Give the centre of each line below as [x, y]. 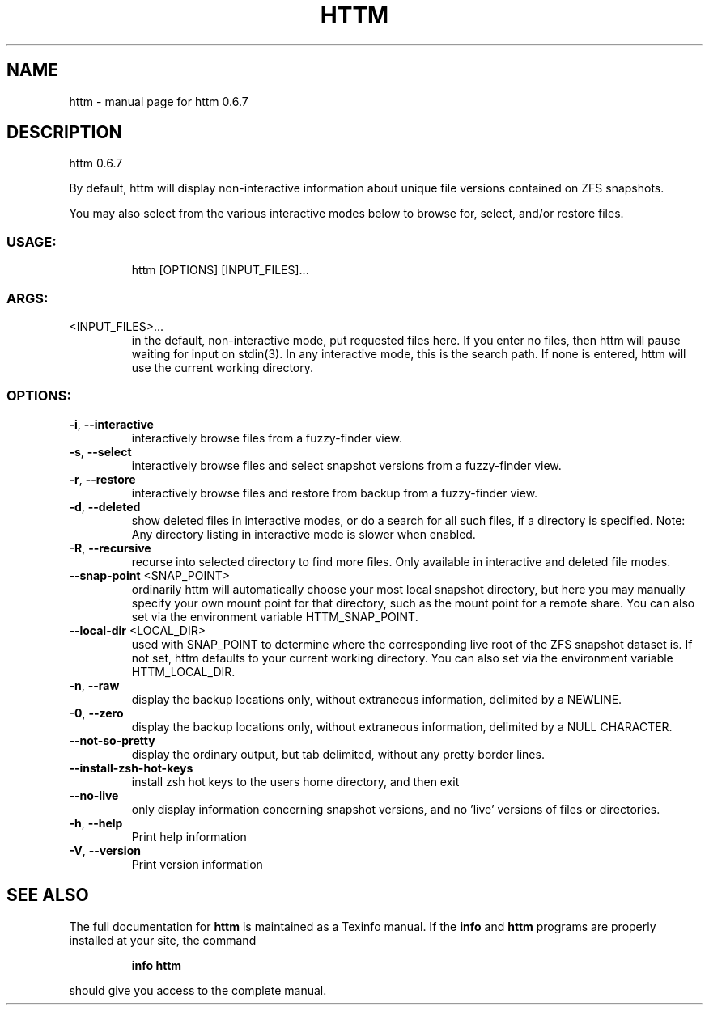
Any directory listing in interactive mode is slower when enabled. [304, 534]
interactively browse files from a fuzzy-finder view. [267, 438]
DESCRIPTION [64, 133]
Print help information [189, 836]
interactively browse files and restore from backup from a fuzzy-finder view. [335, 493]
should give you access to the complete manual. [198, 990]
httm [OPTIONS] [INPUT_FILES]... [220, 270]
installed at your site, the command [163, 940]
